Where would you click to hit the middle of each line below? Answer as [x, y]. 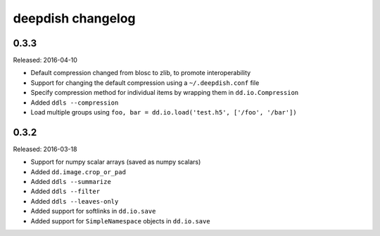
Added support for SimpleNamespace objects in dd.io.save [120, 221]
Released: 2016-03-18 [45, 149]
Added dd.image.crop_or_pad [78, 171]
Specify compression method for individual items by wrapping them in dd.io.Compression [165, 93]
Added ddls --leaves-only [75, 201]
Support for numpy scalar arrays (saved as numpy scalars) [116, 162]
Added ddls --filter [65, 191]
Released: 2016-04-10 [45, 60]
